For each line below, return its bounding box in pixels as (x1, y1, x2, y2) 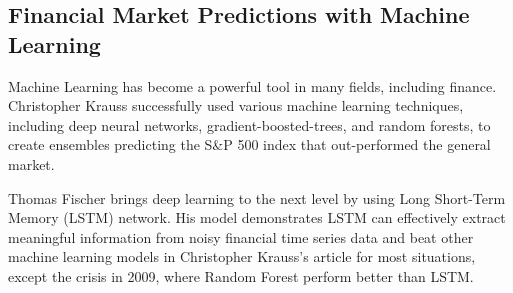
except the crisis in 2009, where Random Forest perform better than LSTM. (8, 265, 474, 286)
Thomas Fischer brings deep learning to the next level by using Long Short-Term (8, 187, 506, 208)
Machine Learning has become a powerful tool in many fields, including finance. (8, 75, 497, 96)
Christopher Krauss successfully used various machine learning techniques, (8, 95, 464, 116)
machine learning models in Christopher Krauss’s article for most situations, (8, 246, 476, 267)
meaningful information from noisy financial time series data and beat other (8, 226, 474, 247)
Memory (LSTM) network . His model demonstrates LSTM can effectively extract (8, 207, 506, 228)
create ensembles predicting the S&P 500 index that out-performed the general (8, 134, 491, 155)
